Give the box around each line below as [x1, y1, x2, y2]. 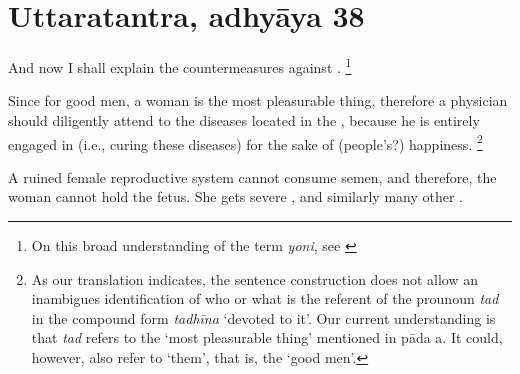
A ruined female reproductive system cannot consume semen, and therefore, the [8, 166, 497, 187]
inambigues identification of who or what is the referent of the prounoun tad [31, 288, 499, 309]
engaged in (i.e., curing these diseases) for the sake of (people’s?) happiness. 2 [8, 130, 483, 154]
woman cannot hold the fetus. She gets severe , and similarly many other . [8, 186, 464, 207]
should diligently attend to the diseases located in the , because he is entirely [8, 109, 480, 130]
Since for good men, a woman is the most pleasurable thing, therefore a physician [8, 90, 508, 111]
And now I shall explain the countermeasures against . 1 [8, 54, 352, 77]
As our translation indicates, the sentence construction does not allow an [31, 268, 479, 289]
